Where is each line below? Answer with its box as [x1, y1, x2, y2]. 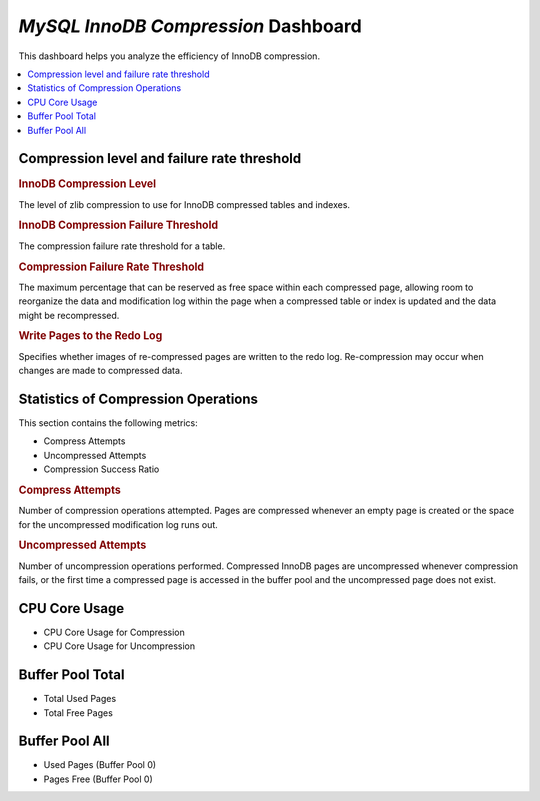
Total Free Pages [43, 706, 114, 719]
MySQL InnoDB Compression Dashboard [18, 15, 362, 37]
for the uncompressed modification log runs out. [18, 518, 219, 530]
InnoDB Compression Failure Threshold [18, 218, 219, 232]
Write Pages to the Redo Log [18, 329, 163, 343]
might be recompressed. [18, 309, 120, 321]
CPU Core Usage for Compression [43, 626, 185, 638]
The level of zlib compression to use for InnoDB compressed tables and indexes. [18, 198, 350, 210]
